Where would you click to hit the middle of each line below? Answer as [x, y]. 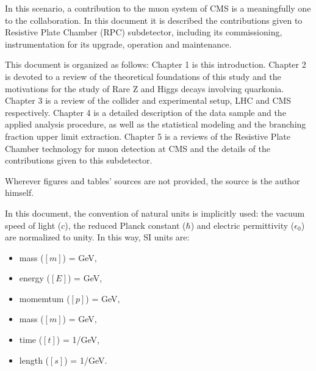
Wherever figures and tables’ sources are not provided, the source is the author [153, 180]
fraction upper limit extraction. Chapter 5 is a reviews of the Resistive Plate [148, 136]
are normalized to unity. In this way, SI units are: [97, 237]
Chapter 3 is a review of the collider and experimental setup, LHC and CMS [148, 100]
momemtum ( [45, 298]
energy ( [35, 278]
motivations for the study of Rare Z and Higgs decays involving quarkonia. [145, 88]
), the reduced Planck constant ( [125, 225]
